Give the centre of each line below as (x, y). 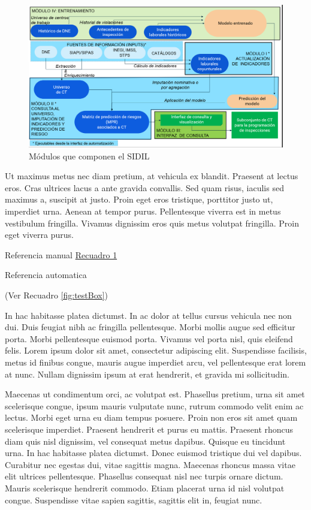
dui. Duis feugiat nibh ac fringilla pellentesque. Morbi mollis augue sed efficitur (150, 327)
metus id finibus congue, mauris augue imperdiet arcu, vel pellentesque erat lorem (155, 362)
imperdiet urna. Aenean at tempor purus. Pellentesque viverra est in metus (143, 211)
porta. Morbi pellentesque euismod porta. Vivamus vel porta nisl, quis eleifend (149, 338)
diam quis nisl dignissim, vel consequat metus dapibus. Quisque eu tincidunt (145, 441)
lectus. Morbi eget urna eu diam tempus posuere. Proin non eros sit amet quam (151, 417)
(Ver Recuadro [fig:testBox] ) (57, 295)
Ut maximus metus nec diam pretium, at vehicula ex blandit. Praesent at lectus (152, 176)
